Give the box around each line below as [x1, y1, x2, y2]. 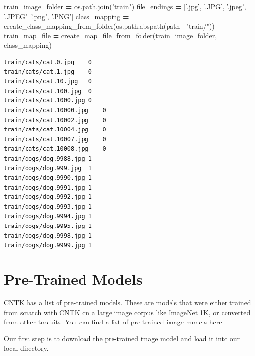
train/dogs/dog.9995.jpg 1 [4, 223, 92, 230]
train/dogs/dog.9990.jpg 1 [4, 174, 92, 182]
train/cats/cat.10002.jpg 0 [4, 116, 106, 124]
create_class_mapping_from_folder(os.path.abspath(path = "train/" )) [4, 21, 215, 31]
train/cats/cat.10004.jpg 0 [4, 126, 106, 133]
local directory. [4, 343, 49, 353]
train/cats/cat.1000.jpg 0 [4, 97, 92, 104]
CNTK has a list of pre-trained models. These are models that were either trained [4, 297, 251, 307]
